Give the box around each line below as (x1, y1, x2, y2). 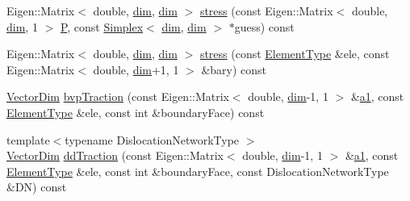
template (6, 131, 50, 148)
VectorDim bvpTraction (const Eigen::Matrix (6, 88, 229, 105)
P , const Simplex (60, 18, 144, 35)
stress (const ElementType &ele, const (199, 45, 390, 62)
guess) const (234, 18, 295, 35)
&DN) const (6, 178, 67, 195)
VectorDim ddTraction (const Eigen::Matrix (6, 147, 224, 164)
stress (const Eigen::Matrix (199, 2, 333, 19)
